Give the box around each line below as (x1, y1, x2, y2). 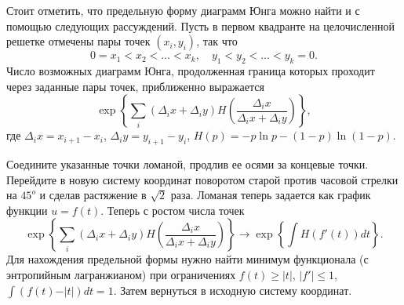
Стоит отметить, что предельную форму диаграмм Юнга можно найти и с (6, 2, 360, 18)
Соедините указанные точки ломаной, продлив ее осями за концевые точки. (6, 155, 369, 172)
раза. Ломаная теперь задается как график (170, 187, 371, 203)
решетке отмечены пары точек (6, 33, 151, 49)
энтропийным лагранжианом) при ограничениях (6, 266, 236, 282)
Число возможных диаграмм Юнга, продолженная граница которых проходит (6, 62, 375, 78)
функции (6, 202, 48, 218)
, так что (196, 33, 238, 49)
